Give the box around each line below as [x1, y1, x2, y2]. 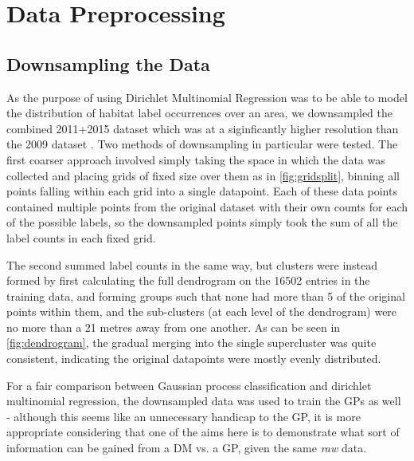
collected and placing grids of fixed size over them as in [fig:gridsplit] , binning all [6, 167, 400, 183]
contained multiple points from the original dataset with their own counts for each [6, 198, 408, 215]
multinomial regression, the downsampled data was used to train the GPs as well [6, 392, 401, 409]
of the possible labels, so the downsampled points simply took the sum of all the [6, 214, 398, 230]
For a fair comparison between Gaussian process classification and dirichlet [6, 376, 372, 393]
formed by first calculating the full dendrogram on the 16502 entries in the [6, 272, 370, 289]
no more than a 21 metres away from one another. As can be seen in [6, 318, 341, 335]
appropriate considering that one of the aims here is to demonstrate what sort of [6, 424, 400, 440]
